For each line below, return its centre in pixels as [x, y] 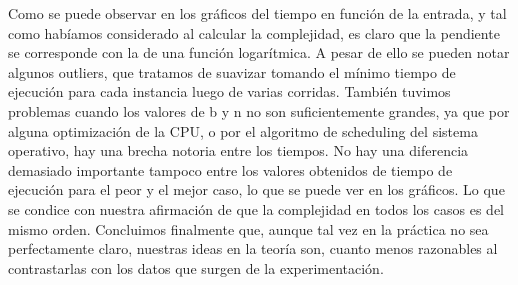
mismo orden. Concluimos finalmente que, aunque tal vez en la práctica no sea [248, 228]
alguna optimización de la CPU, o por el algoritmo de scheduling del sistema [243, 130]
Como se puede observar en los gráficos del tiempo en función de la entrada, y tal [257, 13]
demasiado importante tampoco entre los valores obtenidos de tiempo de [230, 169]
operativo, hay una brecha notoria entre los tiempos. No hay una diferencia [238, 150]
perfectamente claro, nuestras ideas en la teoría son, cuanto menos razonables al [253, 248]
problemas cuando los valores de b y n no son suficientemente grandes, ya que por [259, 110]
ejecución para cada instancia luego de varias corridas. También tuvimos [229, 91]
